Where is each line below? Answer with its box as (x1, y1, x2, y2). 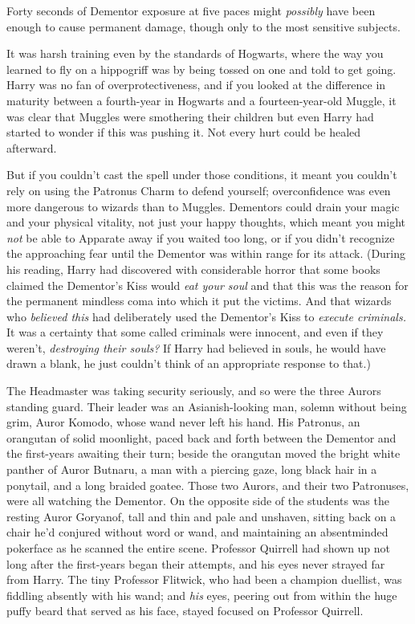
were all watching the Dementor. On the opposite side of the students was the (6, 492, 389, 509)
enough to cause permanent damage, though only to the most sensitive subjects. (6, 18, 401, 35)
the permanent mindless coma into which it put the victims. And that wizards (6, 292, 392, 309)
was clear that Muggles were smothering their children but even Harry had (6, 108, 374, 124)
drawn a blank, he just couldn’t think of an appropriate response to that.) (6, 355, 371, 372)
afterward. (6, 139, 57, 156)
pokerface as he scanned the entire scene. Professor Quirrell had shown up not (6, 540, 391, 556)
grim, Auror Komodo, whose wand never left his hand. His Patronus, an (6, 414, 360, 430)
